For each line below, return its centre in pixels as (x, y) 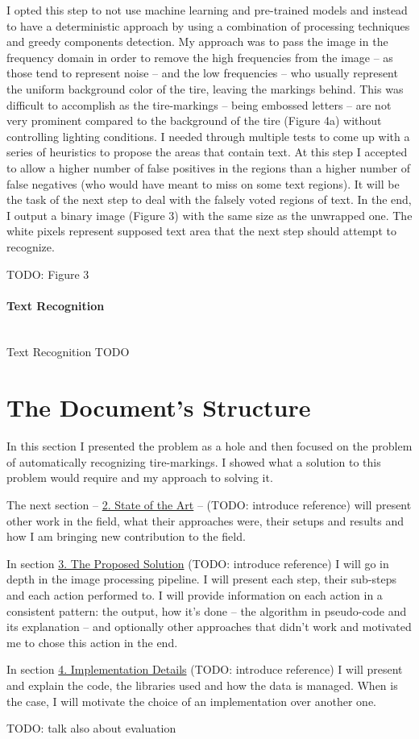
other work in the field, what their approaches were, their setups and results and (205, 520)
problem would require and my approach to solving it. (140, 477)
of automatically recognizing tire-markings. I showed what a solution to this (194, 461)
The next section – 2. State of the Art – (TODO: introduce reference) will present (209, 504)
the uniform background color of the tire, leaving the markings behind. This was (205, 88)
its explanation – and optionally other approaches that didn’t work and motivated (209, 627)
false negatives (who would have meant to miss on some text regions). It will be (203, 183)
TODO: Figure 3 (48, 274)
